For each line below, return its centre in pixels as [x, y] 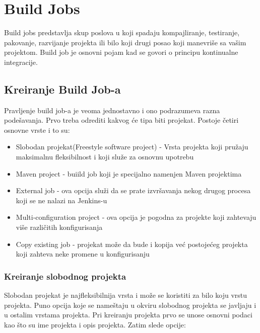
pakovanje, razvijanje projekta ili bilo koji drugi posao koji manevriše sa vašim [125, 42]
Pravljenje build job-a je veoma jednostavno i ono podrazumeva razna [112, 110]
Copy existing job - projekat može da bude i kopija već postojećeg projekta [132, 244]
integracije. [21, 62]
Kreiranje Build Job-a [62, 89]
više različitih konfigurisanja [59, 227]
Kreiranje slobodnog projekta [65, 276]
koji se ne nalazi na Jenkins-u [61, 200]
